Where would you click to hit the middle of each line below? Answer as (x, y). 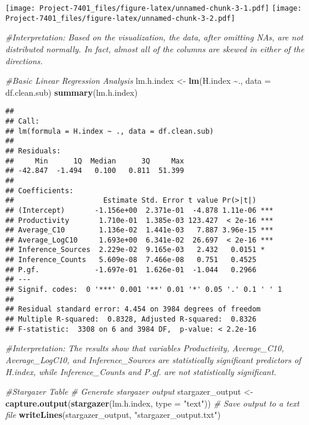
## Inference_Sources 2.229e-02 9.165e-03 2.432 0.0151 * (135, 250)
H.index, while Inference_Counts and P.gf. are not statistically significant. (141, 371)
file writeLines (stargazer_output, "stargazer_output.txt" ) (113, 415)
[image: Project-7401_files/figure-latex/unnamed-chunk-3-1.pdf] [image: (154, 8)
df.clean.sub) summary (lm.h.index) (72, 92)
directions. (24, 60)
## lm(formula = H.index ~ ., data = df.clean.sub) (110, 131)
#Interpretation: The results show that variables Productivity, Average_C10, (145, 348)
